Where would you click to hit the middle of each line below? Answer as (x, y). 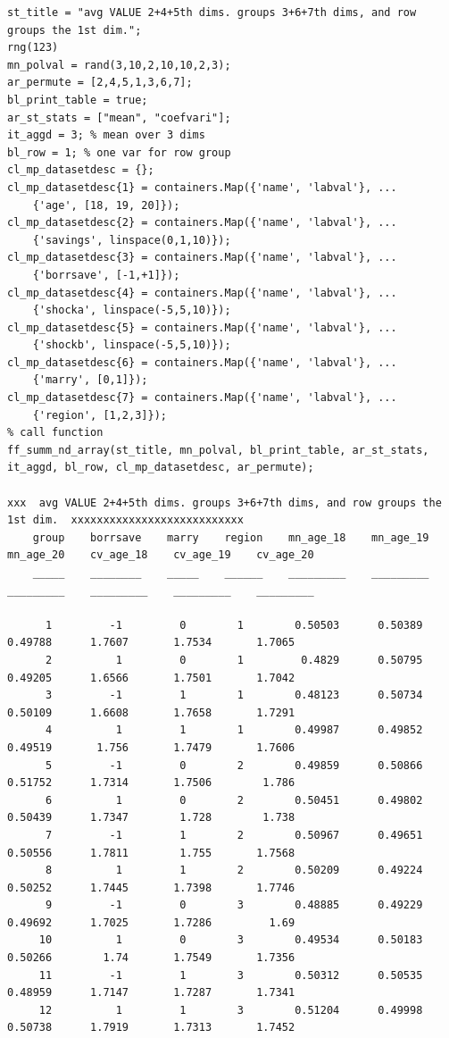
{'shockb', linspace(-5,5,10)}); (132, 345)
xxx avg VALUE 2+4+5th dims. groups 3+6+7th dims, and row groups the (224, 502)
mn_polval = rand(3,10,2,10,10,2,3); (119, 65)
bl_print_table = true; (78, 100)
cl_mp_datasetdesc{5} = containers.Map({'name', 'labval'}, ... (202, 327)
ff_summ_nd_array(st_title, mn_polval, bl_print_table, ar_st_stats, (218, 450)
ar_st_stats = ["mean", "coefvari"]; (119, 117)
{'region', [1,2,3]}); (100, 415)
